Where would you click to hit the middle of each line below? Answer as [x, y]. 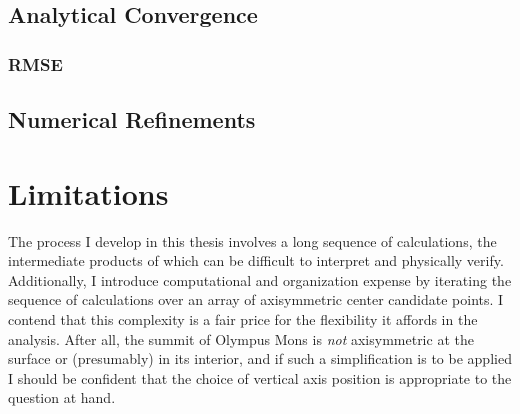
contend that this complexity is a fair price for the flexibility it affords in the [243, 318]
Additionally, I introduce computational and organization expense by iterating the [260, 279]
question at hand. [62, 397]
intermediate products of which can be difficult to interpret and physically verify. [256, 260]
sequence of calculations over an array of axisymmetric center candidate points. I [256, 299]
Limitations [88, 192]
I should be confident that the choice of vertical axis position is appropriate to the [260, 377]
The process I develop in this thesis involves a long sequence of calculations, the [252, 240]
